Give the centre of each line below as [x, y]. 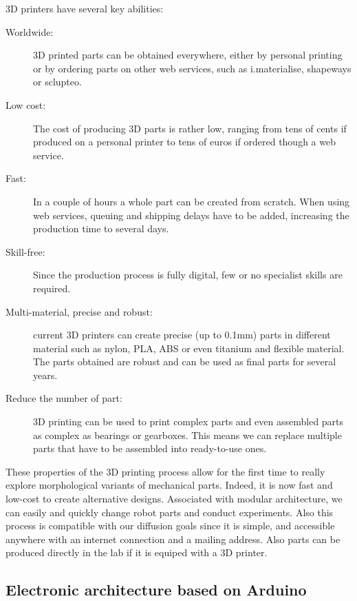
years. [45, 375]
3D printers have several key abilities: [85, 8]
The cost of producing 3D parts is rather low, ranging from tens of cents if [190, 128]
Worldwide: [30, 31]
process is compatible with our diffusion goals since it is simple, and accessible [170, 526]
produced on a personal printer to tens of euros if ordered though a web [184, 142]
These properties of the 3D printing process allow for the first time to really [165, 471]
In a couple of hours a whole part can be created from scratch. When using [192, 201]
